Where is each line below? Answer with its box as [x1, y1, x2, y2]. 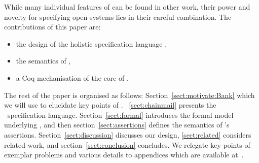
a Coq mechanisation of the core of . [16, 72, 129, 83]
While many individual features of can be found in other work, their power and [4, 2, 250, 12]
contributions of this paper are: [4, 21, 101, 32]
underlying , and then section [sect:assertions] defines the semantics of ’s [4, 119, 230, 130]
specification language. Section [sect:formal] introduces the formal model [7, 109, 234, 120]
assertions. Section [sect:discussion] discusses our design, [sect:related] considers [4, 129, 251, 140]
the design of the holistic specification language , [16, 38, 167, 49]
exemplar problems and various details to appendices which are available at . [4, 149, 244, 160]
